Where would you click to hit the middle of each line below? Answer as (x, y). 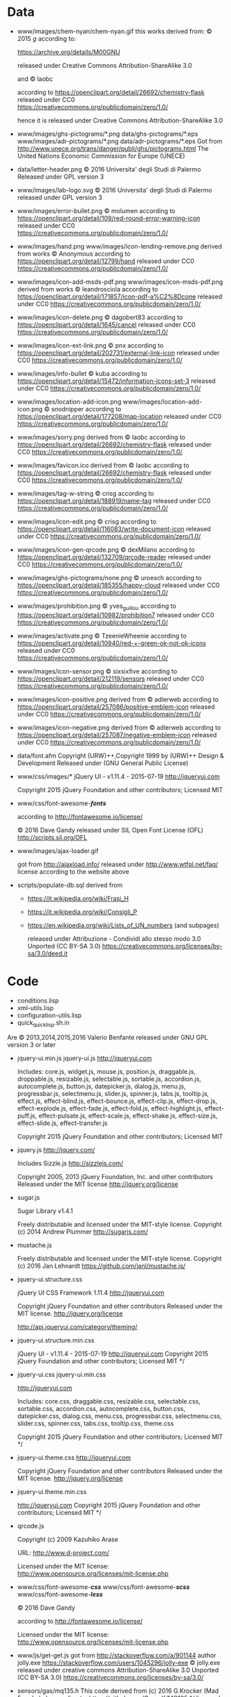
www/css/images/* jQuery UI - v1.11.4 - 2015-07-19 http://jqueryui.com (118, 776)
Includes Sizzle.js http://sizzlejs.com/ (70, 1163)
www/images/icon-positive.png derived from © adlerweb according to (118, 699)
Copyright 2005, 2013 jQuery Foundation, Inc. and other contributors (115, 1177)
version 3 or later (31, 1045)
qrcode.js (31, 1526)
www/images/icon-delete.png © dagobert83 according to (100, 317)
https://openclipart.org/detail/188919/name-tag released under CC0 (114, 501)
